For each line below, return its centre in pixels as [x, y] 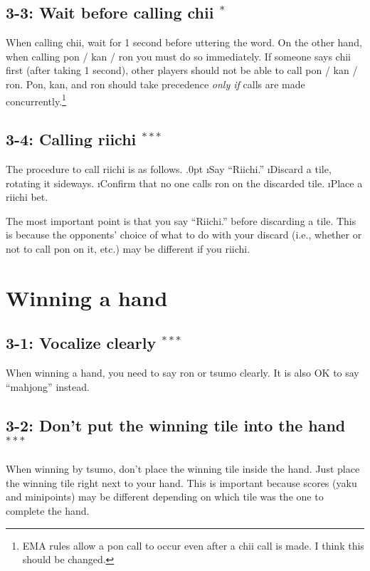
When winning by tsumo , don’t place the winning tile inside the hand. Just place [183, 469]
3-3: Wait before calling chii [110, 12]
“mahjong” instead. [48, 386]
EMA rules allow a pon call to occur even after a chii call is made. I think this [193, 545]
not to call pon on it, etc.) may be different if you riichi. [128, 248]
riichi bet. [27, 197]
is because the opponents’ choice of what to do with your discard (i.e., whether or [184, 235]
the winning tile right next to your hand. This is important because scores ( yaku [181, 482]
